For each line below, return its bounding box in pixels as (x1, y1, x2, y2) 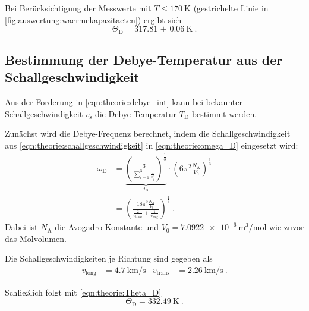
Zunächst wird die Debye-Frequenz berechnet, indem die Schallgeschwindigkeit (5, 127, 291, 140)
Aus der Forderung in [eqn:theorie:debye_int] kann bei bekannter (5, 96, 242, 108)
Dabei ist (5, 221, 38, 233)
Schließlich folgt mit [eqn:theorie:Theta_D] (5, 285, 162, 298)
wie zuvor (269, 221, 304, 233)
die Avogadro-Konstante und (55, 221, 159, 233)
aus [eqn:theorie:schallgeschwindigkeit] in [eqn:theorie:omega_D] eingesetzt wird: (5, 139, 298, 152)
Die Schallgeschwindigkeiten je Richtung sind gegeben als (5, 252, 213, 265)
